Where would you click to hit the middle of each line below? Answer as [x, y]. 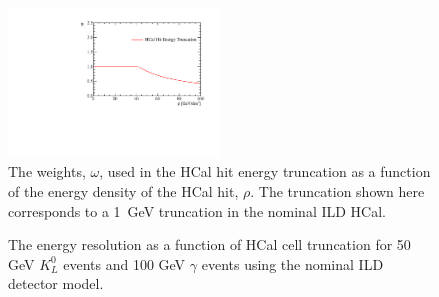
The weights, [47, 171]
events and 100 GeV [124, 263]
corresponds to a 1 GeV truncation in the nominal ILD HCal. [197, 210]
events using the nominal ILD [292, 263]
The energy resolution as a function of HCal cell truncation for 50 [209, 244]
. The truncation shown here [337, 191]
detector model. [56, 283]
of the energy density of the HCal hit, [123, 191]
